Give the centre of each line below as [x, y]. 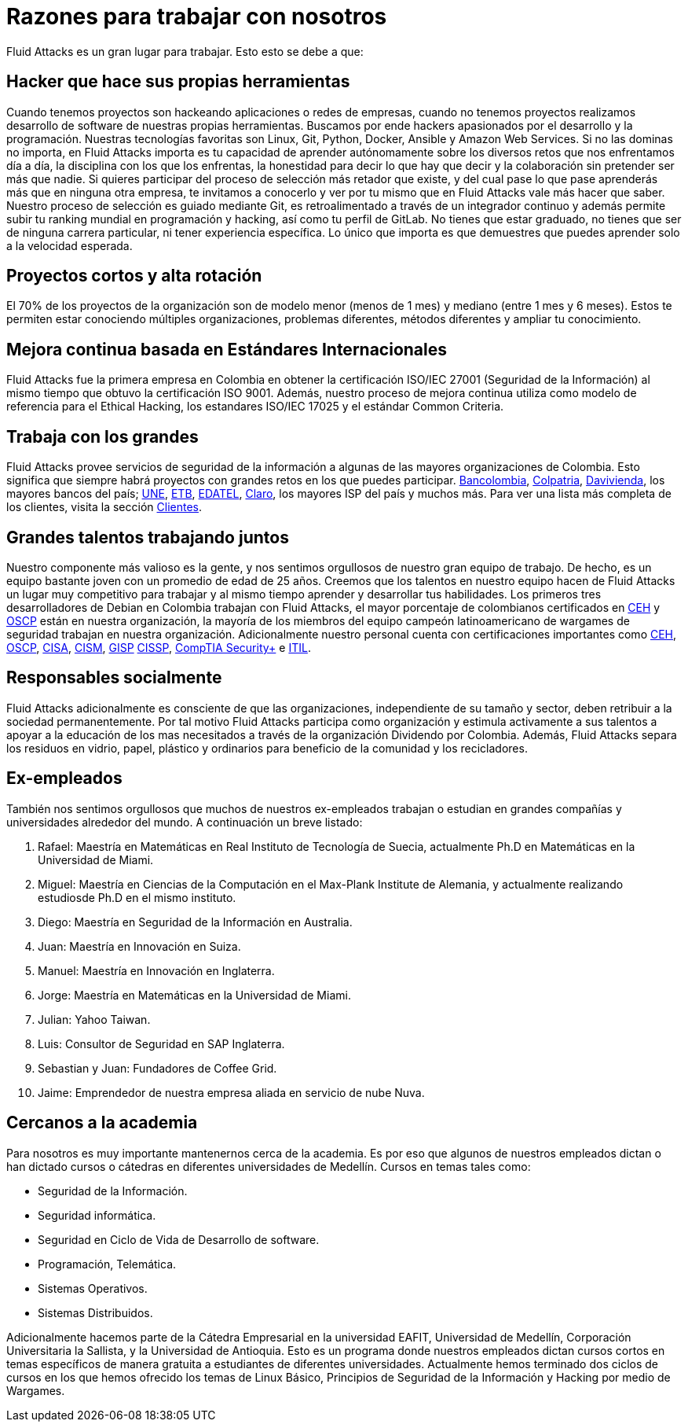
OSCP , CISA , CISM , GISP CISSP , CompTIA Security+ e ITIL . [159, 647]
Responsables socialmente [114, 678]
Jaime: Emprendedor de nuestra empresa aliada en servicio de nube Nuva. [231, 1092]
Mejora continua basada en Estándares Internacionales [227, 349]
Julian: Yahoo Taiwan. [94, 1019]
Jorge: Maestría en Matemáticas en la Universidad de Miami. [194, 995]
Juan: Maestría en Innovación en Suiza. [139, 946]
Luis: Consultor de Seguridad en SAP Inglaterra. [161, 1043]
